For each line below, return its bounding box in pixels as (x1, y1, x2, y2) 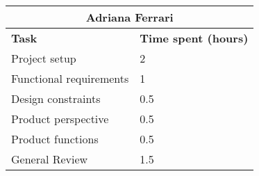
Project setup (11, 50, 76, 66)
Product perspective (11, 111, 109, 127)
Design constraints (11, 90, 101, 106)
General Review (11, 151, 88, 167)
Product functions (11, 131, 99, 147)
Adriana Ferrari (85, 9, 174, 25)
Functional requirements (11, 70, 129, 86)
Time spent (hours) (140, 30, 249, 46)
